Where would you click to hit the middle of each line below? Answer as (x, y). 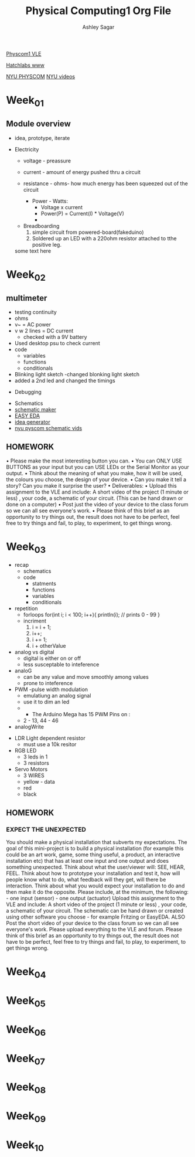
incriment (35, 621)
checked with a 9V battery (55, 337)
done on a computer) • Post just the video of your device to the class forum (97, 504)
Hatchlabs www (25, 65)
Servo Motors (31, 770)
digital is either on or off (52, 658)
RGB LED (25, 751)
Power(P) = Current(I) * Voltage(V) (83, 213)
